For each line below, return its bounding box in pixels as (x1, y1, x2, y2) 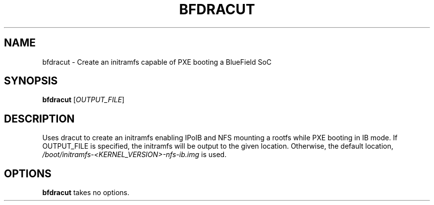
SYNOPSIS (4, 75, 58, 87)
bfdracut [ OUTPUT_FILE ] (42, 95, 125, 104)
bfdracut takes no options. (42, 188, 129, 197)
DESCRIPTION (4, 112, 75, 125)
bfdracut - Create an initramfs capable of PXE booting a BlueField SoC (42, 57, 272, 66)
